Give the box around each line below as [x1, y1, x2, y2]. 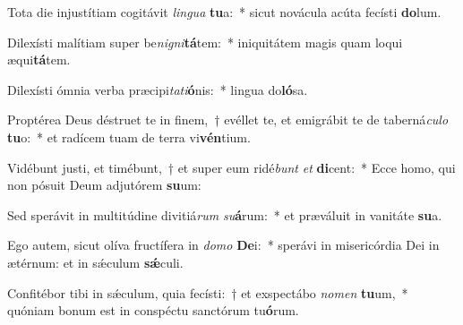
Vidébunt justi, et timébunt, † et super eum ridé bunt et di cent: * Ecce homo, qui [7, 158, 456, 176]
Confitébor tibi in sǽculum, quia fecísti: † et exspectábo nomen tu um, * [7, 283, 408, 302]
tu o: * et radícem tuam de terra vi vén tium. [7, 127, 251, 146]
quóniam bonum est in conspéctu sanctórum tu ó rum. [7, 301, 299, 320]
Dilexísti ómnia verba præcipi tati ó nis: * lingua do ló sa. [7, 80, 308, 98]
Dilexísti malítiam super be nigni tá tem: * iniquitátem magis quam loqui [7, 32, 403, 51]
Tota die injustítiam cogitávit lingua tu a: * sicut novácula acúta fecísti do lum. [7, 3, 442, 21]
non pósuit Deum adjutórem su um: [7, 175, 201, 194]
